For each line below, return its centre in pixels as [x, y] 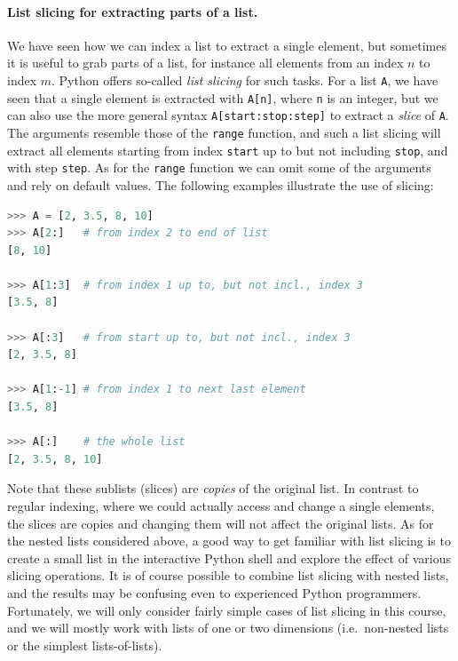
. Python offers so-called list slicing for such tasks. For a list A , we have [245, 80]
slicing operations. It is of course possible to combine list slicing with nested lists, [228, 575]
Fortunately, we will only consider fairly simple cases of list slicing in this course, [227, 610]
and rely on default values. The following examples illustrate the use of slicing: [221, 184]
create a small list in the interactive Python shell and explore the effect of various [229, 557]
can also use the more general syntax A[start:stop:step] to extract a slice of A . [228, 115]
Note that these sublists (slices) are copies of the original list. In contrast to [213, 488]
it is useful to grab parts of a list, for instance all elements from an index [205, 63]
